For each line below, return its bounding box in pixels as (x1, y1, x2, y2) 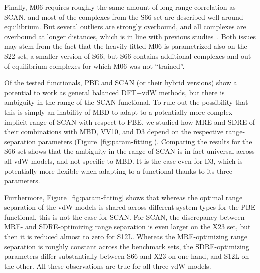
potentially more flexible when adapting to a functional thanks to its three (4, 165, 233, 176)
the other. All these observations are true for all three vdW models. (4, 260, 211, 271)
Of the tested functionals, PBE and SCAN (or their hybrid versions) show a (4, 77, 237, 88)
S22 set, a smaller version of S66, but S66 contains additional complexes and (4, 50, 239, 61)
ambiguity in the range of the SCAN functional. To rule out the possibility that (4, 97, 248, 107)
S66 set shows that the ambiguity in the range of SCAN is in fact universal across (4, 146, 255, 156)
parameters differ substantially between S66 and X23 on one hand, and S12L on (4, 251, 249, 261)
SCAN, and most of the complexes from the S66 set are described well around (4, 11, 243, 22)
